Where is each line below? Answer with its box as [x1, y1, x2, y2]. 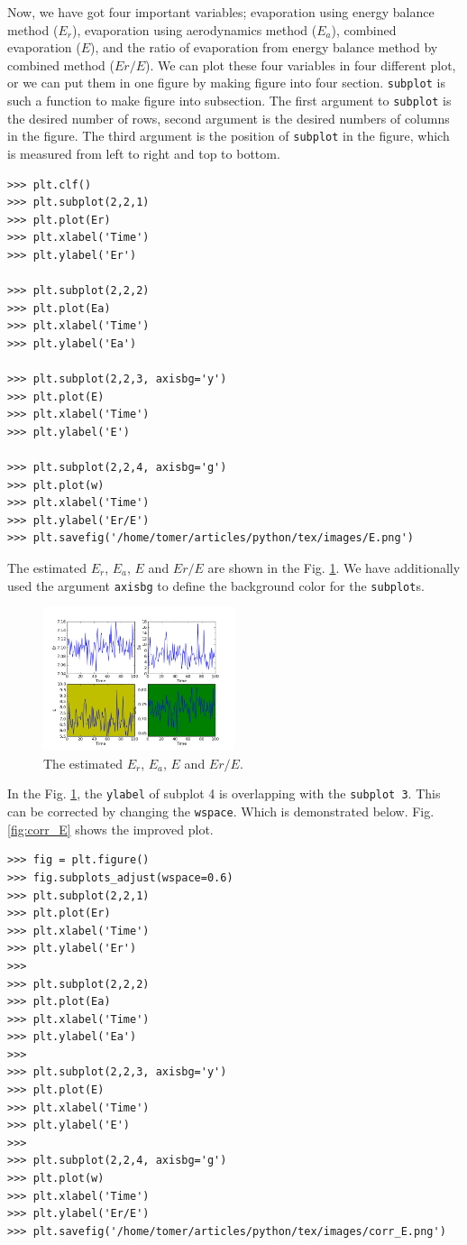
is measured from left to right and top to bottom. [7, 143, 280, 162]
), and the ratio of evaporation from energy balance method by [90, 38, 438, 57]
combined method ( [7, 55, 114, 74]
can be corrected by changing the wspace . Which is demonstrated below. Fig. [7, 802, 435, 821]
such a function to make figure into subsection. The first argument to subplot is [7, 91, 452, 110]
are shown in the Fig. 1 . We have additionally [207, 558, 461, 576]
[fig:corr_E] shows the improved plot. [7, 819, 214, 838]
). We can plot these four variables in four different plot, [145, 55, 456, 74]
